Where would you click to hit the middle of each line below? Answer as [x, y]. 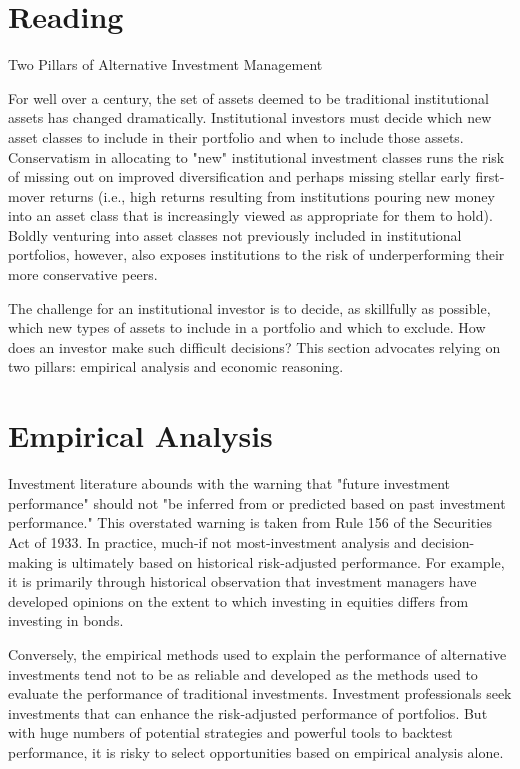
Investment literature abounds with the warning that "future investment [229, 483]
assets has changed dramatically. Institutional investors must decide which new [250, 117]
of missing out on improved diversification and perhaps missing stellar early [239, 176]
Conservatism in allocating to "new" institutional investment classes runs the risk [256, 156]
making [30, 561]
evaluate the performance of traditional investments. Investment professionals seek [260, 693]
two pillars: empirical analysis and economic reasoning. [176, 366]
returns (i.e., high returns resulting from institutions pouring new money [272, 195]
